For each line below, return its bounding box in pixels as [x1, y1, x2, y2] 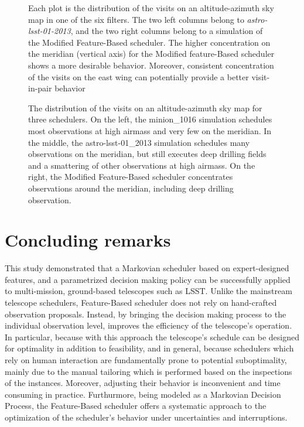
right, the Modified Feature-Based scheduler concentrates [28, 170, 233, 183]
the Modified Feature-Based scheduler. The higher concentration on [28, 36, 271, 48]
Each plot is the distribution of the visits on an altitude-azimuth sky [28, 2, 274, 13]
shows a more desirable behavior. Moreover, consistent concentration [28, 59, 274, 71]
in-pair [28, 82, 52, 94]
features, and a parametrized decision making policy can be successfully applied [5, 273, 291, 285]
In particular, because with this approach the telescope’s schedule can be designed [5, 330, 300, 343]
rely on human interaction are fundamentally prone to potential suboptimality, [5, 353, 287, 365]
